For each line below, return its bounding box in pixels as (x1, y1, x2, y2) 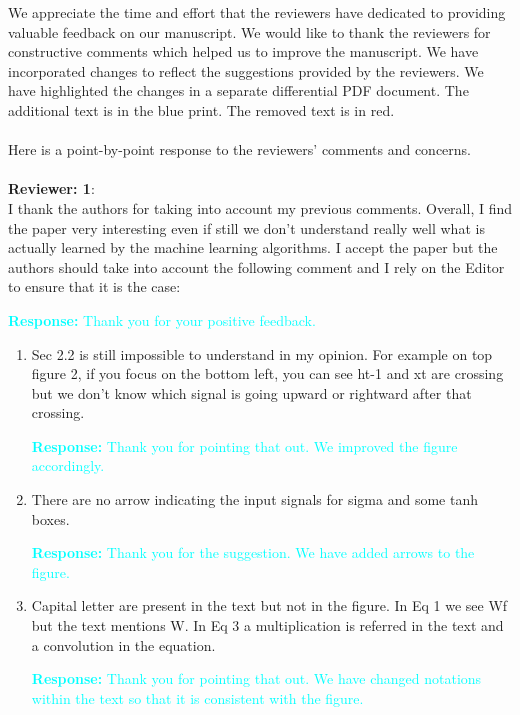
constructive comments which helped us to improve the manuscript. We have (8, 41, 479, 62)
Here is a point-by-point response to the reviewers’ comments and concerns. (8, 139, 471, 160)
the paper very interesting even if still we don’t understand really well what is (8, 217, 485, 238)
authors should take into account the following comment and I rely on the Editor (8, 256, 505, 277)
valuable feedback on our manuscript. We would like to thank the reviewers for (8, 21, 491, 42)
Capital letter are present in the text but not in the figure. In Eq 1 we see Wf (31, 595, 508, 616)
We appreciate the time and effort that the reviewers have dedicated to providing (8, 2, 506, 22)
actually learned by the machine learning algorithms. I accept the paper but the (8, 237, 498, 258)
